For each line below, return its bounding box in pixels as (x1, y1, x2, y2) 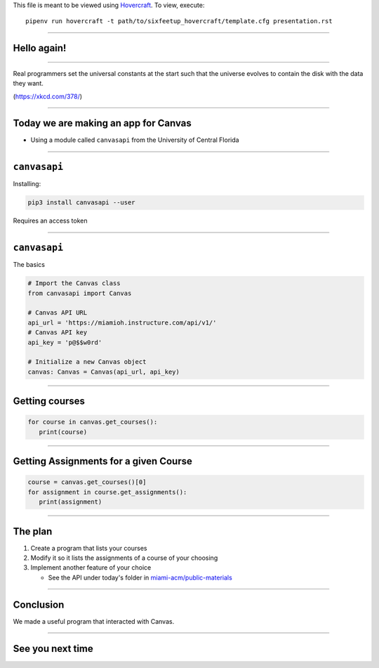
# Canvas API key (27, 329, 88, 336)
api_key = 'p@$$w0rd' (27, 338, 102, 346)
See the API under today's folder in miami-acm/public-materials (48, 573, 233, 582)
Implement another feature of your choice (30, 563, 152, 572)
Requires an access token (13, 216, 88, 225)
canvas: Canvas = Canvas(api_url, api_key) (27, 367, 180, 376)
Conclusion (13, 598, 65, 610)
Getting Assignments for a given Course (13, 455, 192, 467)
